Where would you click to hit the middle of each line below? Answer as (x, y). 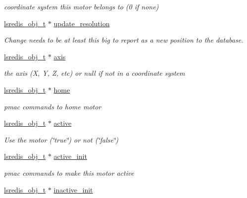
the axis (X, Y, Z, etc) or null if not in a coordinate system (95, 73)
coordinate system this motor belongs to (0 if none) (81, 6)
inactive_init (73, 189)
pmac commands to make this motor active (69, 173)
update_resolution (82, 23)
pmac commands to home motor (53, 106)
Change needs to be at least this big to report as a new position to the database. (124, 40)
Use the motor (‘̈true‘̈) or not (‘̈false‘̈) (61, 139)
